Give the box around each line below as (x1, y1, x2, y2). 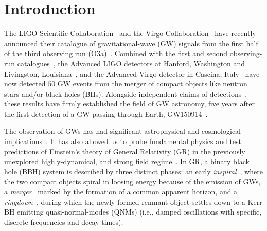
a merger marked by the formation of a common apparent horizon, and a (4, 186, 238, 197)
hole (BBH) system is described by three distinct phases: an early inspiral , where (4, 166, 263, 176)
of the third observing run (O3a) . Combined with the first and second (4, 48, 228, 59)
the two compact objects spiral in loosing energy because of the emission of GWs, (4, 176, 261, 187)
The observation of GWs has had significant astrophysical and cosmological (4, 126, 241, 136)
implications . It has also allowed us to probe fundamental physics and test (4, 136, 242, 147)
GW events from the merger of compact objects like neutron (57, 78, 247, 89)
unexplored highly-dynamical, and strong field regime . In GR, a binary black (4, 156, 250, 167)
